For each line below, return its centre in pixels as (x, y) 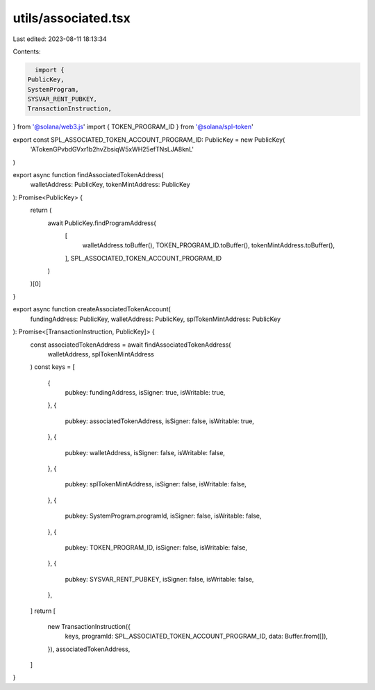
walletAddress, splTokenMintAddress (101, 354)
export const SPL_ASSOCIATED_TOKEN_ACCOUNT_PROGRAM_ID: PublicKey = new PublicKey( (149, 140)
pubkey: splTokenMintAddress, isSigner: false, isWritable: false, (156, 484)
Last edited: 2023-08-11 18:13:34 (60, 39)
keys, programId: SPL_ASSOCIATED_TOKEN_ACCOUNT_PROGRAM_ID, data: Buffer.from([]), (197, 636)
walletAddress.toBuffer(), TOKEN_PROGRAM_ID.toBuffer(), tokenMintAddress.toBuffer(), (209, 245)
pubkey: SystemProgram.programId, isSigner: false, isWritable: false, (163, 516)
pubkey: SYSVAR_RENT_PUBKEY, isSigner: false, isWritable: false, (159, 579)
